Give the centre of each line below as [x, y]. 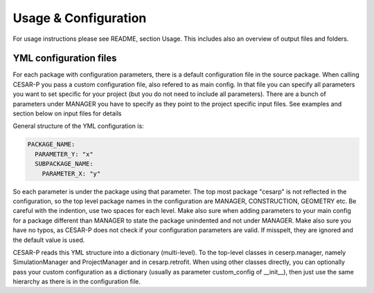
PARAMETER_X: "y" [71, 173]
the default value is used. [49, 240]
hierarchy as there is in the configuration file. [77, 282]
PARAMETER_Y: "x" [64, 154]
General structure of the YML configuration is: [79, 126]
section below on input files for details [67, 113]
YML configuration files [65, 58]
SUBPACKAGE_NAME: [64, 164]
